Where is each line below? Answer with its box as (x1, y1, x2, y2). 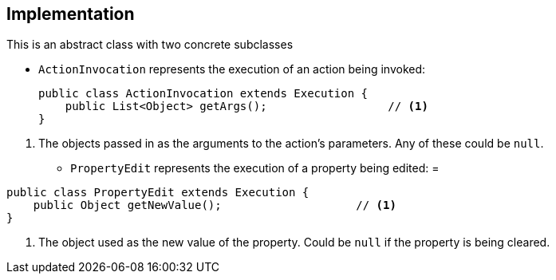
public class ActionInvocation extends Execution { (38, 87, 369, 101)
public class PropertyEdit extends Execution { (6, 186, 310, 199)
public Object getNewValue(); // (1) (33, 199, 396, 212)
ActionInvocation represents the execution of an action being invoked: (38, 62, 426, 77)
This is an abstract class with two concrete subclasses (6, 37, 294, 52)
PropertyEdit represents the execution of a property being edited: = (70, 161, 440, 175)
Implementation (6, 4, 135, 24)
